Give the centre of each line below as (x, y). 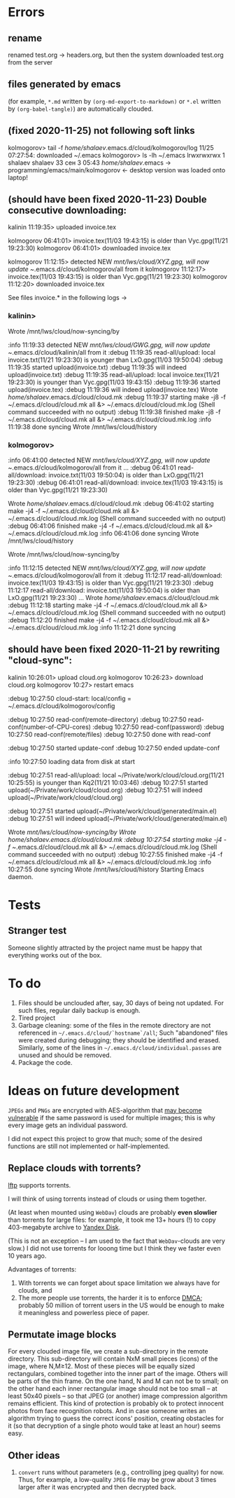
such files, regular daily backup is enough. (79, 1010)
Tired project (37, 1018)
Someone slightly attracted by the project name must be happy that (105, 948)
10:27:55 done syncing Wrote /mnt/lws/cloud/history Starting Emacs (106, 869)
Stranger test (37, 931)
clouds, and (35, 1290)
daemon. (21, 876)
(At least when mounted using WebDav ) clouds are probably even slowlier (113, 1212)
